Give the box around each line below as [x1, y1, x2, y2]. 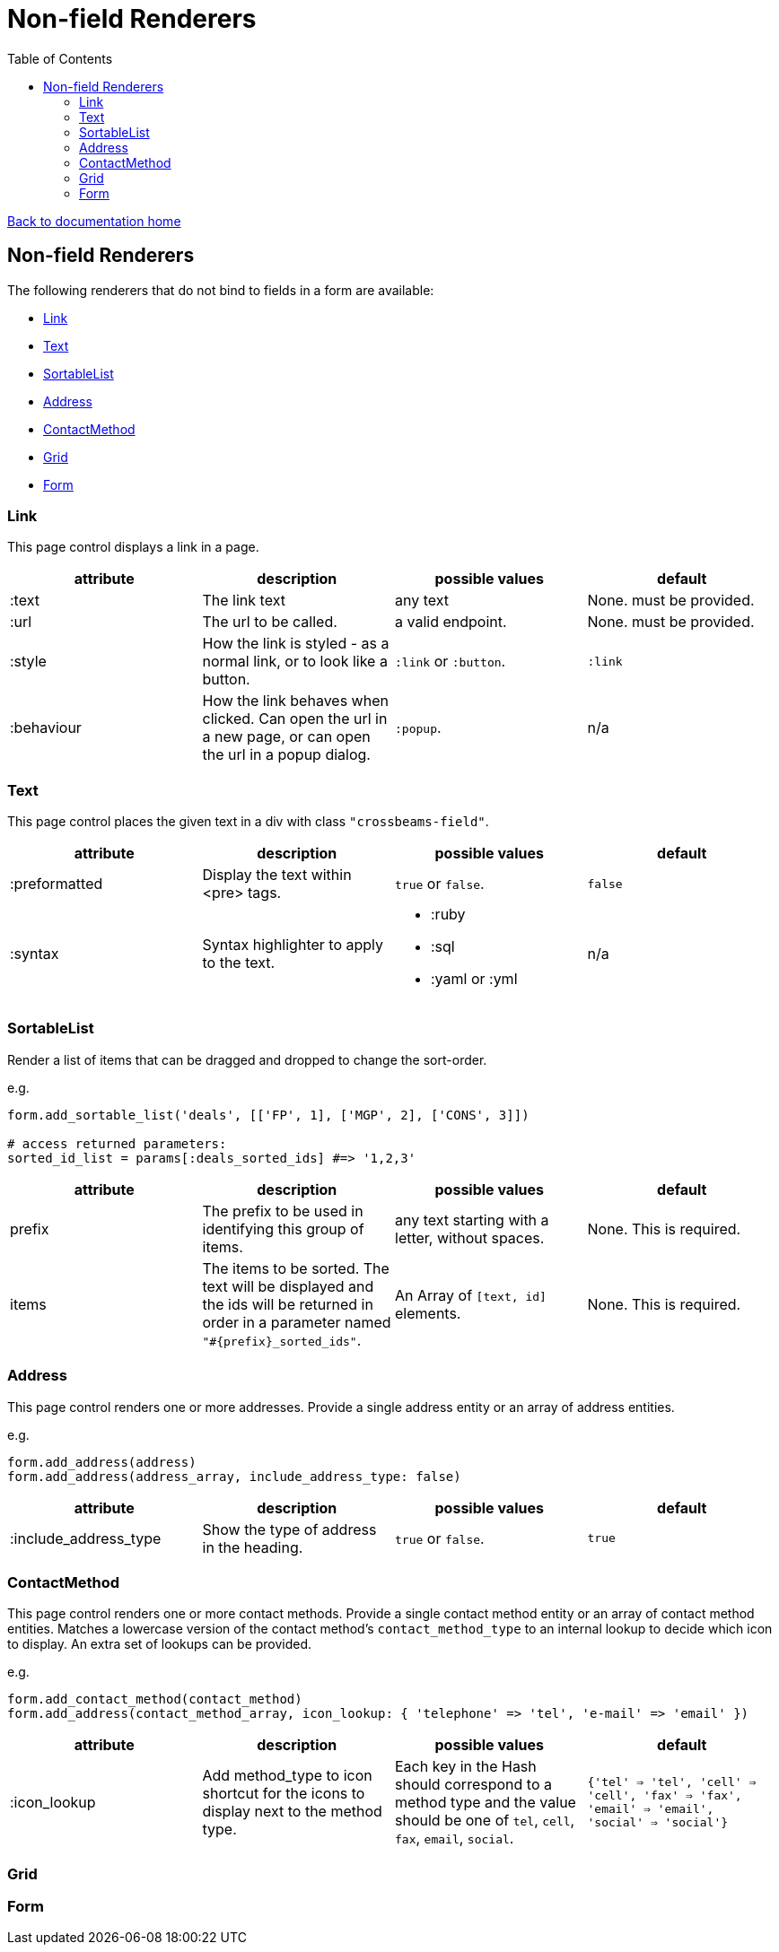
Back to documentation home [7, 213, 181, 229]
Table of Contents [7, 50, 113, 66]
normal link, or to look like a [202, 652, 388, 671]
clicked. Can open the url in [202, 710, 388, 728]
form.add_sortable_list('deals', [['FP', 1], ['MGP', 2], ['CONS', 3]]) [7, 1107, 530, 1122]
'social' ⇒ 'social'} [587, 1816, 729, 1830]
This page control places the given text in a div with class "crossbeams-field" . [7, 814, 489, 830]
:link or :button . [395, 652, 506, 671]
